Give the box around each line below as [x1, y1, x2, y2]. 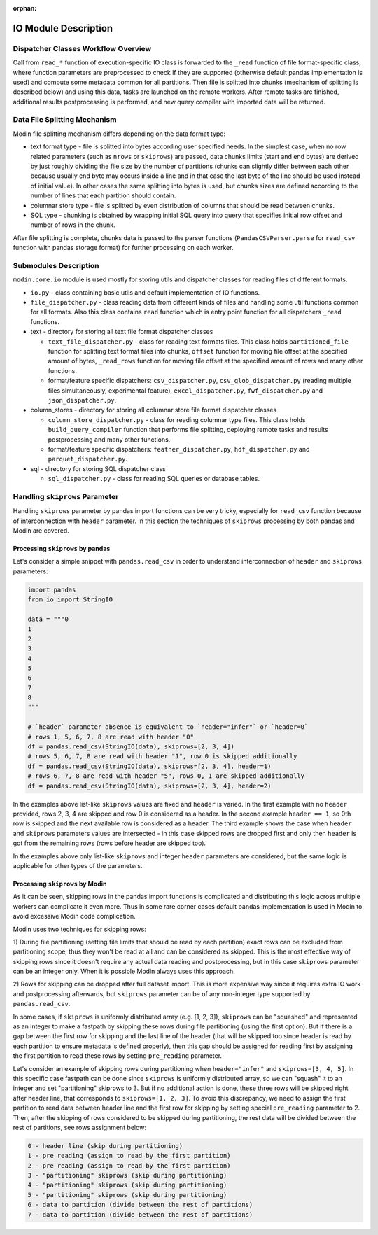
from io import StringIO [27, 596, 113, 603]
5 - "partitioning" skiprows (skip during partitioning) [27, 1191, 227, 1199]
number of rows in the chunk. [30, 221, 115, 229]
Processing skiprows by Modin [13, 879, 107, 888]
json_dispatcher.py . [48, 396, 117, 404]
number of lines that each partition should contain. [30, 191, 176, 200]
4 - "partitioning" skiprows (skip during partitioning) [27, 1181, 227, 1189]
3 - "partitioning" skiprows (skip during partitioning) [27, 1171, 227, 1180]
